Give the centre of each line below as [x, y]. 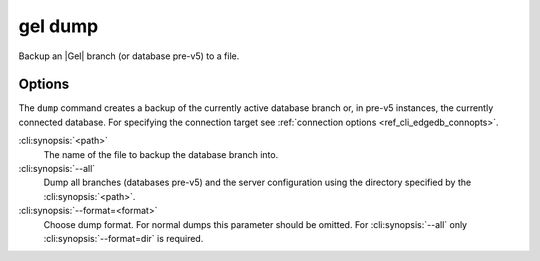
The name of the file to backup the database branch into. [161, 154]
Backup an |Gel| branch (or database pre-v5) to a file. [129, 56]
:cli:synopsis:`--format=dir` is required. [123, 238]
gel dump [58, 26]
